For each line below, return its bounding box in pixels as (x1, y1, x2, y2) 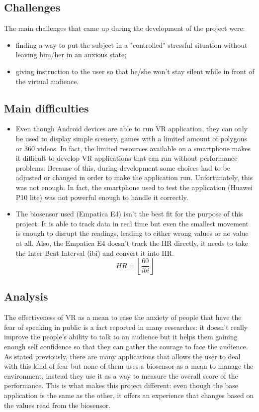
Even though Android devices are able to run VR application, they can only (15, 123, 248, 134)
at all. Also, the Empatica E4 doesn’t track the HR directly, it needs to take (15, 237, 248, 248)
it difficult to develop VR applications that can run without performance (15, 153, 238, 163)
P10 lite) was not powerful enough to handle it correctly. (15, 192, 188, 202)
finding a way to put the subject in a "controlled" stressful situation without (15, 39, 248, 50)
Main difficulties (4, 100, 89, 115)
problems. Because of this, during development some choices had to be (15, 162, 230, 173)
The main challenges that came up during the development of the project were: (4, 23, 245, 33)
